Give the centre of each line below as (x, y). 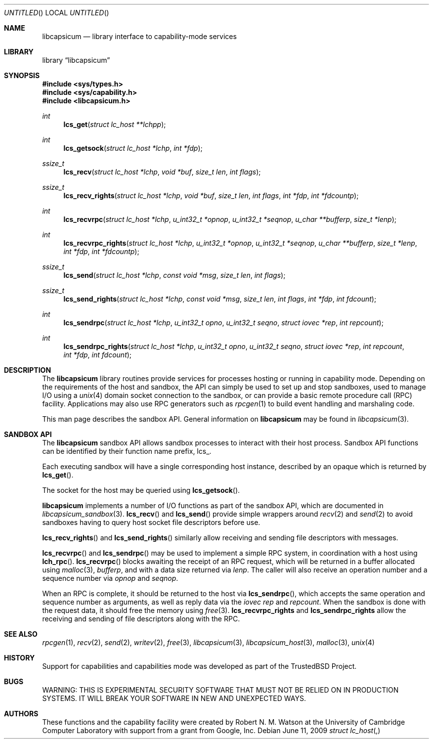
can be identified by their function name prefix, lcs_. (127, 451)
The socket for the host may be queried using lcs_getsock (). (141, 490)
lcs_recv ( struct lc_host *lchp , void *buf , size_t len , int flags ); (162, 172)
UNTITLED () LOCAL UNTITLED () (57, 13)
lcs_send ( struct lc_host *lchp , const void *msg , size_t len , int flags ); (174, 275)
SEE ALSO (21, 634)
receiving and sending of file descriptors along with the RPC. (141, 619)
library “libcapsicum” (76, 60)
